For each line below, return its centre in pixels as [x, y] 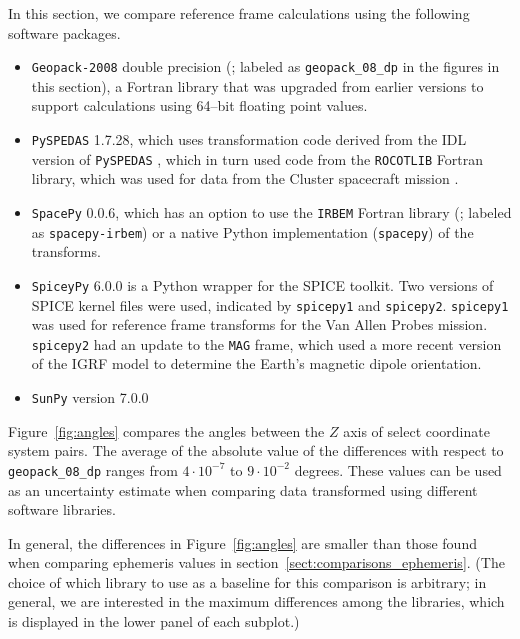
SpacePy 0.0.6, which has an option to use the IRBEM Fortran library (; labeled [271, 211]
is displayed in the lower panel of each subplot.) [154, 621]
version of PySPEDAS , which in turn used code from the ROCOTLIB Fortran [257, 158]
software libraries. [62, 509]
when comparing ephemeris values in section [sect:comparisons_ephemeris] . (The [256, 562]
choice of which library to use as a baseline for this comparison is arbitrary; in [247, 581]
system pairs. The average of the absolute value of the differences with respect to [256, 450]
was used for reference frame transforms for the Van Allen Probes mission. [259, 324]
